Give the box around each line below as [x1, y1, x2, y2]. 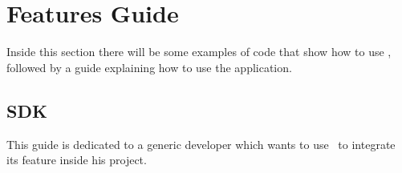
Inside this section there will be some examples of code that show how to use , [6, 43, 392, 60]
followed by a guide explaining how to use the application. [6, 58, 292, 75]
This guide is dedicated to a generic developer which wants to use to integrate [6, 135, 396, 152]
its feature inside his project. [6, 151, 147, 168]
